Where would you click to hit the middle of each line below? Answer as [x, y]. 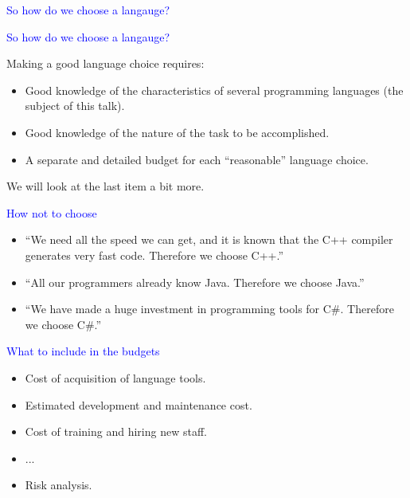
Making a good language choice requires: [105, 63]
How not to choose [52, 212]
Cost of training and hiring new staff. [116, 431]
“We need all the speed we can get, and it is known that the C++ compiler [209, 239]
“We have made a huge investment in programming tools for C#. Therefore [209, 309]
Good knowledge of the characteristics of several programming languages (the [214, 90]
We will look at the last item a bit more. [105, 186]
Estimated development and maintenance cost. [139, 404]
